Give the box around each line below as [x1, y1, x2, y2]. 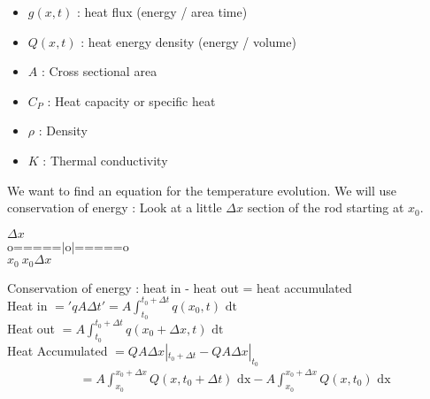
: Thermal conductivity [42, 150, 168, 169]
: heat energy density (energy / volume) [81, 32, 296, 50]
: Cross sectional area [41, 62, 157, 81]
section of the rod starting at [247, 198, 404, 217]
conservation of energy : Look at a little [7, 198, 222, 217]
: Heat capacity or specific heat [47, 91, 216, 110]
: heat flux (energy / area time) [76, 3, 248, 20]
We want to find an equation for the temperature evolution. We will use [7, 180, 397, 199]
